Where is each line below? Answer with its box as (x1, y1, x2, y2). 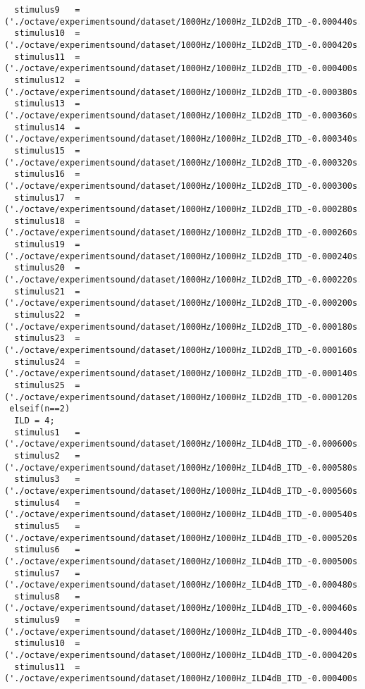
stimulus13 (14, 99, 65, 109)
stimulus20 (14, 263, 65, 273)
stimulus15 (14, 145, 65, 156)
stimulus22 (14, 310, 65, 321)
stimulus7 (14, 568, 60, 578)
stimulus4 (14, 497, 60, 508)
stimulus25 (14, 380, 65, 390)
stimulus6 (14, 545, 60, 555)
